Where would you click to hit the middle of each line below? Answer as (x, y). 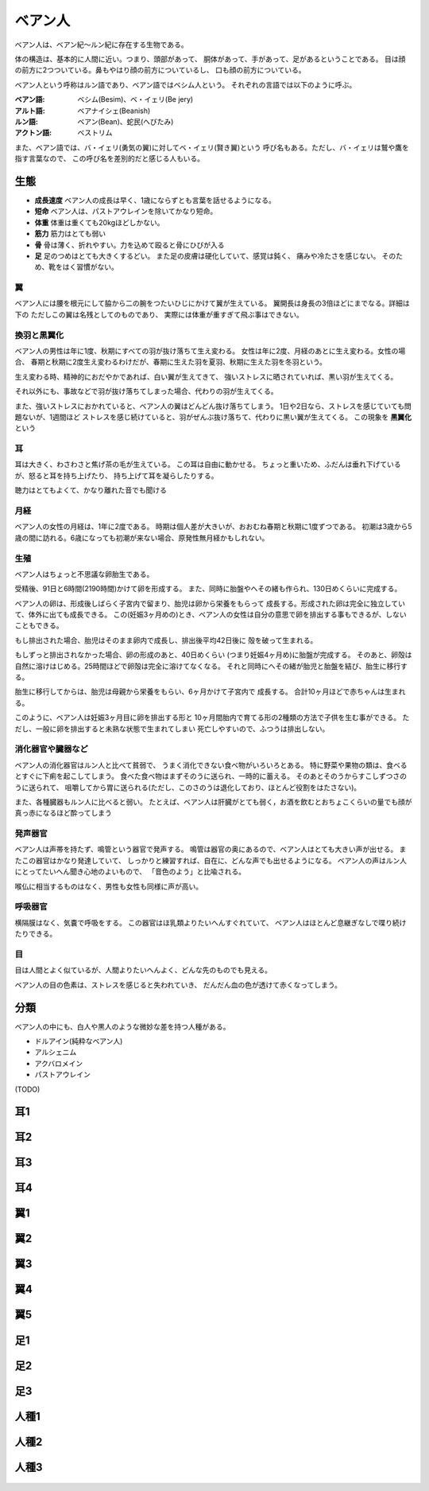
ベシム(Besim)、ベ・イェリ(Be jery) (135, 99)
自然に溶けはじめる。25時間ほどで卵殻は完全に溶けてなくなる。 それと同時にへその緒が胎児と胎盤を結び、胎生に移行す (211, 666)
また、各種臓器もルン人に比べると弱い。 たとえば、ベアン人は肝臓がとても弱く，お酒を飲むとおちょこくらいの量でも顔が (213, 802)
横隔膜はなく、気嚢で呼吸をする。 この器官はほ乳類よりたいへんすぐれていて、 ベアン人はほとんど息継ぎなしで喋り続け (211, 922)
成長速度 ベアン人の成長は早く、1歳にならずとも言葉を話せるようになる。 (155, 200)
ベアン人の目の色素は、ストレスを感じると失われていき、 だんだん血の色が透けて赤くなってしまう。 (178, 985)
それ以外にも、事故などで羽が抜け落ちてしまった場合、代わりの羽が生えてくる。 (146, 391)
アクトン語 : (33, 133)
